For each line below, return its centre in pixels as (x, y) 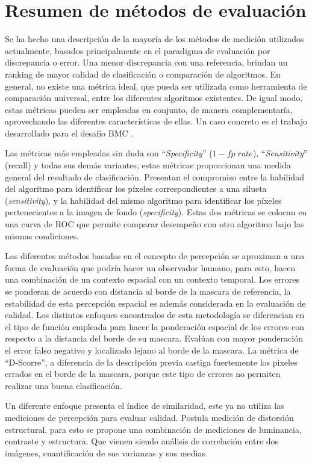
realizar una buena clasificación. (64, 385)
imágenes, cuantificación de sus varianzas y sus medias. (106, 452)
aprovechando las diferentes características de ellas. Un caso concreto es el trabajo (156, 121)
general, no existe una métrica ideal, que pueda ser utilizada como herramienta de (156, 86)
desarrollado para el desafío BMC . (69, 133)
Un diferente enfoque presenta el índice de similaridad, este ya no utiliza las (145, 406)
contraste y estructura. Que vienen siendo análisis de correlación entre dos (142, 441)
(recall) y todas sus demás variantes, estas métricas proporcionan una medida (148, 165)
